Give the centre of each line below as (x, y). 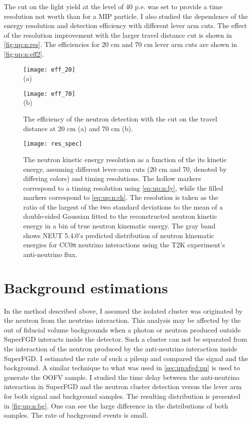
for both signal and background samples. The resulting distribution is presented (122, 396)
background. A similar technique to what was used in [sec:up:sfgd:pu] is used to (122, 368)
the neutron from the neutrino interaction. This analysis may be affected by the (122, 320)
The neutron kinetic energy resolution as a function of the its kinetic (125, 159)
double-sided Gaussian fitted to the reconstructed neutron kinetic (120, 216)
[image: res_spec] (53, 144)
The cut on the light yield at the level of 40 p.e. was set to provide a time (113, 6)
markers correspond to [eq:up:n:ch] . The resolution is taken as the (121, 197)
